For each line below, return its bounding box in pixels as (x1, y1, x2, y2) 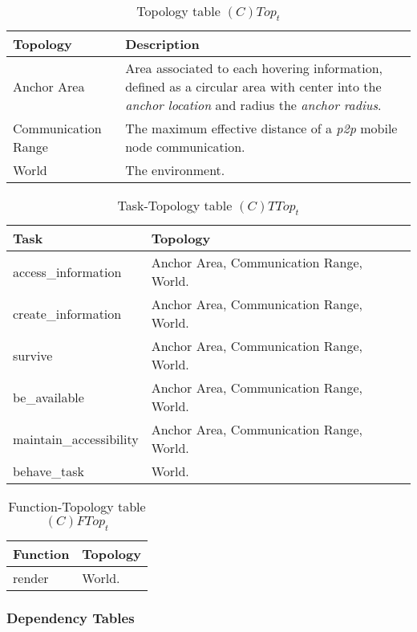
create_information (13, 304, 122, 323)
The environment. (125, 161, 225, 180)
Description (125, 35, 200, 54)
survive (13, 345, 53, 365)
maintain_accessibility (13, 429, 139, 448)
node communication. (125, 137, 245, 157)
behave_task (13, 462, 84, 481)
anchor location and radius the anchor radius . (125, 96, 382, 115)
